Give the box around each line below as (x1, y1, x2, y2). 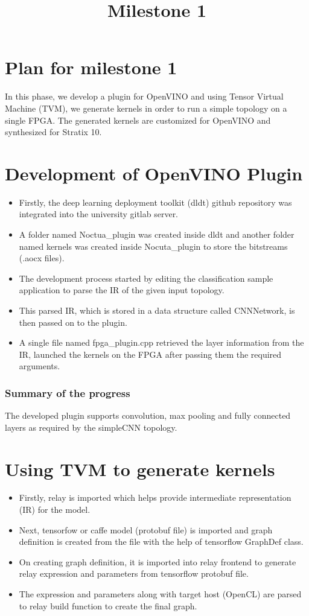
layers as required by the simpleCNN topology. (5, 421, 177, 433)
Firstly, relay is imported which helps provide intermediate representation (19, 491, 291, 504)
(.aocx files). (19, 252, 65, 264)
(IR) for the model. (19, 503, 91, 516)
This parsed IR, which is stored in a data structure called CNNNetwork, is (19, 303, 295, 316)
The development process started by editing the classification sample (19, 271, 273, 284)
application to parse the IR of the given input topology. (19, 284, 225, 296)
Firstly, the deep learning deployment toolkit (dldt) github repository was (19, 195, 292, 208)
